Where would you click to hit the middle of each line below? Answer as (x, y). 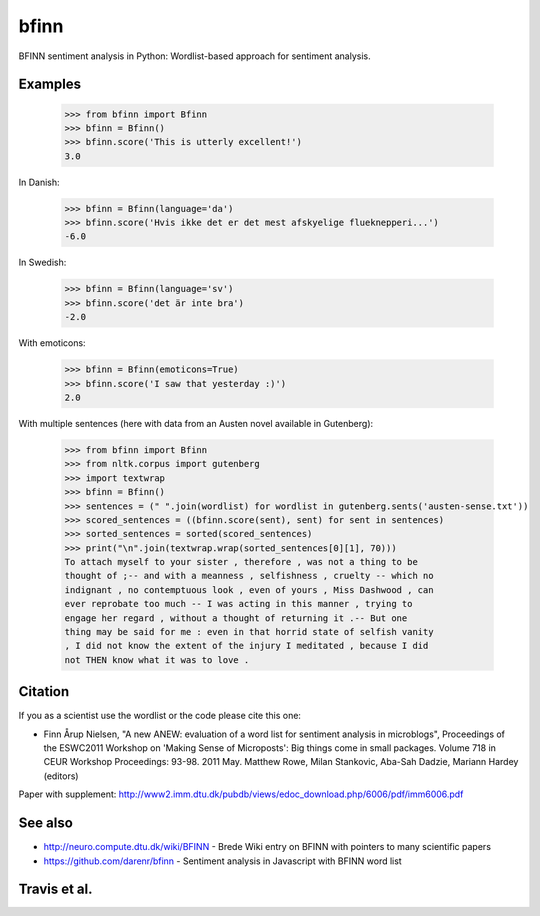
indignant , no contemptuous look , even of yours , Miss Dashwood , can (249, 589)
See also (46, 823)
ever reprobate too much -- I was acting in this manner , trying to (238, 604)
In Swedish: (42, 262)
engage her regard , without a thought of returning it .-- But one (236, 618)
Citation (44, 691)
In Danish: (39, 182)
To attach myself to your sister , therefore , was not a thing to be (241, 562)
